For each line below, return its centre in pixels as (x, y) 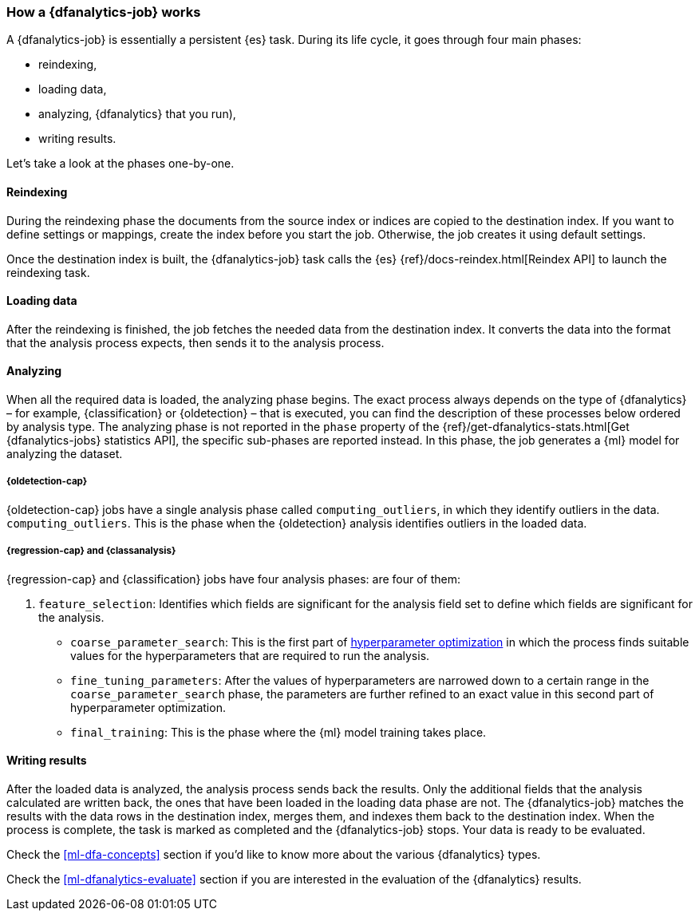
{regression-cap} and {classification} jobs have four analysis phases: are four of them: (234, 579)
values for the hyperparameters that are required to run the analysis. (250, 655)
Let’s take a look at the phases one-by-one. (120, 164)
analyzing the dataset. (65, 454)
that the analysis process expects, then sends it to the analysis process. (195, 342)
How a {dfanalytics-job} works (104, 12)
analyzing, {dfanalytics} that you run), (137, 114)
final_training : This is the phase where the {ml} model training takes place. (278, 732)
